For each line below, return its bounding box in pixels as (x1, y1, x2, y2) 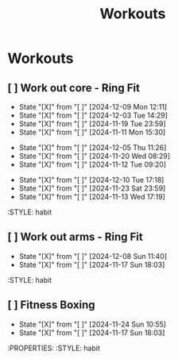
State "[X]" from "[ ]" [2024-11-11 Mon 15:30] (18, 128, 166, 137)
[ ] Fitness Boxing (7, 299, 96, 312)
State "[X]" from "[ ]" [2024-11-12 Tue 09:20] (18, 160, 167, 169)
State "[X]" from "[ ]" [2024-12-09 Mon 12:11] (18, 102, 168, 111)
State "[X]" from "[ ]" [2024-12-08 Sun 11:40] (18, 251, 168, 261)
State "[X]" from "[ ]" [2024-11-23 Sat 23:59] (18, 183, 166, 193)
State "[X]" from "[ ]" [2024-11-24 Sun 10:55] (18, 319, 167, 329)
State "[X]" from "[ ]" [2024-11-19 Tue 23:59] (18, 119, 166, 128)
